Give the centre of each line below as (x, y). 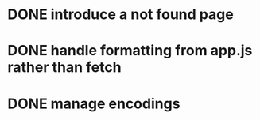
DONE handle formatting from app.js (130, 51)
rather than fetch (64, 67)
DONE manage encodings (94, 103)
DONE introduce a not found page (120, 15)
